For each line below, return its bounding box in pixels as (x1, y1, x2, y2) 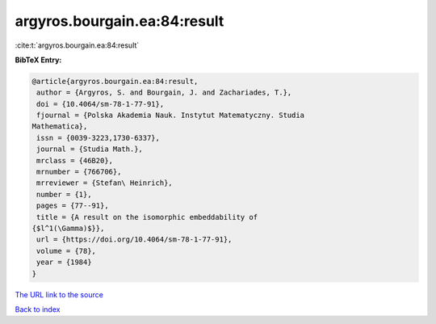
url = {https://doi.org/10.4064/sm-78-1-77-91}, (36, 235, 233, 244)
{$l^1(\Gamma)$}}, (31, 224, 105, 233)
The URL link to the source (15, 289, 104, 299)
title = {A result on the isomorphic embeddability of (36, 212, 258, 221)
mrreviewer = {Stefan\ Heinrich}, (36, 179, 173, 187)
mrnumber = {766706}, (36, 167, 122, 177)
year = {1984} (36, 258, 92, 267)
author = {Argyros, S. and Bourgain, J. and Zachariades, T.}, (36, 88, 292, 97)
